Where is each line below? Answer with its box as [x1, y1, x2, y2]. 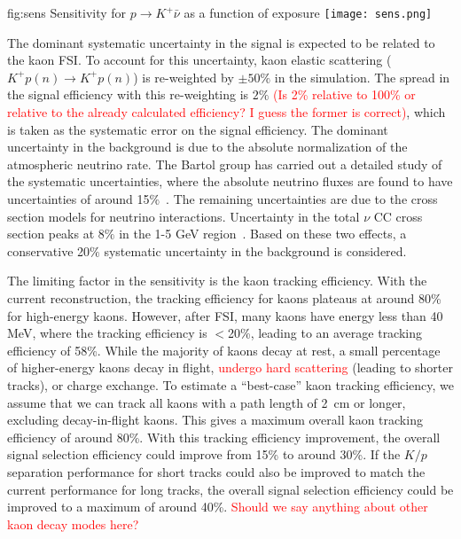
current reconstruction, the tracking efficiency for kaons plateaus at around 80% [7, 288, 441, 307]
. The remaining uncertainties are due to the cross [166, 190, 438, 207]
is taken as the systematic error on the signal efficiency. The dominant [7, 120, 388, 138]
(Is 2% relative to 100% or [273, 85, 416, 104]
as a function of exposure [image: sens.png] [184, 4, 433, 21]
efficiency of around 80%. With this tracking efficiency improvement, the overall [7, 427, 441, 446]
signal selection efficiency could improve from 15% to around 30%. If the [7, 445, 401, 464]
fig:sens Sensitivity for [7, 4, 127, 21]
